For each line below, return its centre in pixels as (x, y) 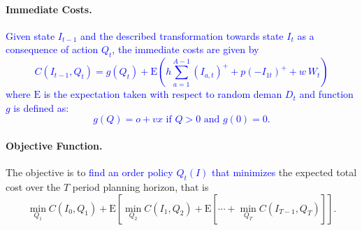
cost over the (33, 186)
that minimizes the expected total (284, 172)
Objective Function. (54, 145)
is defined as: (41, 107)
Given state (30, 35)
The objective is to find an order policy (89, 172)
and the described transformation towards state (182, 35)
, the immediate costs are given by (186, 49)
